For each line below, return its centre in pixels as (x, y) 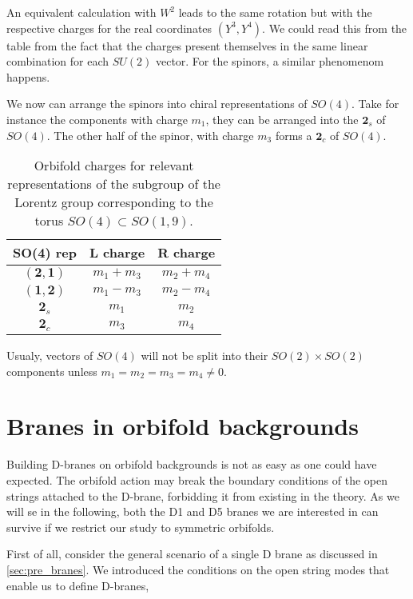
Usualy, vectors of (50, 355)
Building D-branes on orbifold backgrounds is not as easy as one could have (192, 464)
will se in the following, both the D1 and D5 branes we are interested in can (193, 511)
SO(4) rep (45, 253)
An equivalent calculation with (81, 12)
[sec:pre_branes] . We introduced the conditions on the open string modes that (198, 569)
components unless (52, 371)
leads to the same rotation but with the (275, 12)
